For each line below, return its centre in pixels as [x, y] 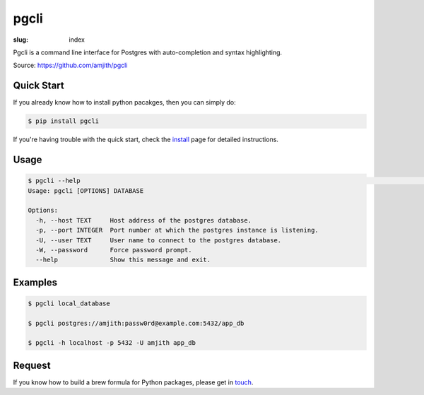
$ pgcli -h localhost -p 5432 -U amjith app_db [112, 343]
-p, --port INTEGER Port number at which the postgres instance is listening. [177, 230]
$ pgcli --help [54, 181]
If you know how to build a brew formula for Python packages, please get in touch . [133, 382]
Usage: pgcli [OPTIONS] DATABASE [86, 190]
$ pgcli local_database [69, 303]
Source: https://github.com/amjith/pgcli [70, 65]
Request [32, 365]
